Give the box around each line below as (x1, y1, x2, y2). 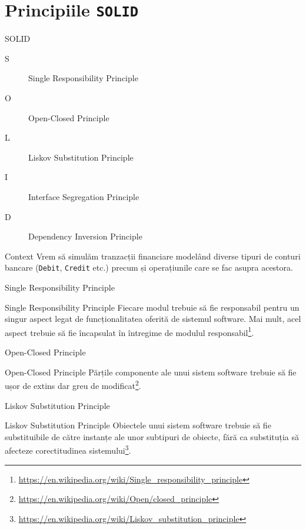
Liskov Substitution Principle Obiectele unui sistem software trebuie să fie (5, 419, 271, 431)
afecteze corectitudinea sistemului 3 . (5, 443, 131, 456)
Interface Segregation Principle (28, 191, 139, 202)
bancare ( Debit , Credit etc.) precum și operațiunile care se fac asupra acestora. (5, 261, 293, 274)
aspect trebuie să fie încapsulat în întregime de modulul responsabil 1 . (5, 324, 254, 338)
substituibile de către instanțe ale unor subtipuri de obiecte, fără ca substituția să (5, 430, 300, 443)
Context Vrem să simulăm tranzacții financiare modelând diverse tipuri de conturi (5, 249, 301, 262)
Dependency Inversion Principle (28, 230, 142, 242)
